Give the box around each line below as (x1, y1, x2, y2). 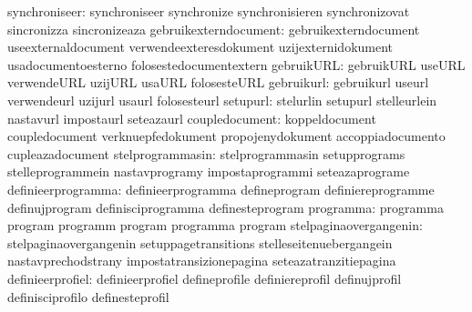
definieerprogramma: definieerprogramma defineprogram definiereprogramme (7, 179, 435, 198)
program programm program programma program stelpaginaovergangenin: (7, 216, 423, 235)
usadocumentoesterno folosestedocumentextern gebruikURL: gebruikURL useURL (7, 55, 466, 74)
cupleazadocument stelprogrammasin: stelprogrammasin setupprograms (7, 144, 405, 163)
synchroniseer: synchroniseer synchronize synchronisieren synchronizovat (7, 2, 410, 20)
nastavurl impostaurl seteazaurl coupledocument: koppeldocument (7, 108, 376, 127)
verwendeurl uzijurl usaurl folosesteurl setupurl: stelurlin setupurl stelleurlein (7, 90, 437, 109)
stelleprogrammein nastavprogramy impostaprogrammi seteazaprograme (7, 162, 410, 181)
